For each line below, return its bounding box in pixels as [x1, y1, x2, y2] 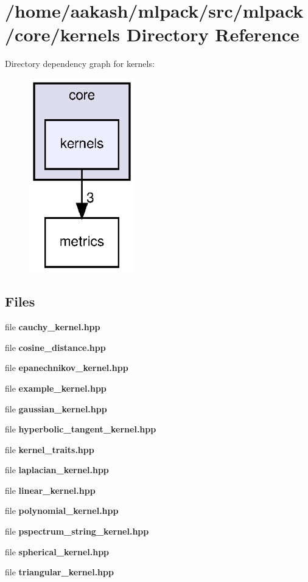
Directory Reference [126, 22, 299, 47]
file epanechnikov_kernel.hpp [5, 361, 128, 374]
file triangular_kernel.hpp [5, 566, 114, 578]
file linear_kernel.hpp [5, 483, 96, 496]
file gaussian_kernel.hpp [5, 402, 107, 415]
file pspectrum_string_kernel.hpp [5, 525, 149, 538]
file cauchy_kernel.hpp [5, 320, 100, 333]
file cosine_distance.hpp [5, 341, 106, 353]
